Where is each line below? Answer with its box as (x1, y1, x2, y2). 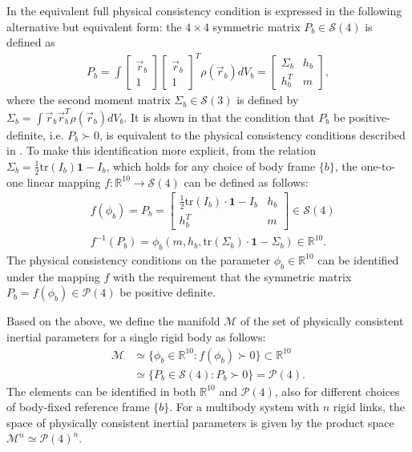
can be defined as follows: (184, 173, 309, 190)
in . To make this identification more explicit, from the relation (6, 142, 316, 159)
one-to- (361, 157, 396, 174)
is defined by (236, 91, 299, 108)
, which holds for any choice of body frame (106, 157, 316, 174)
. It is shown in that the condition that (123, 108, 315, 125)
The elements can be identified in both (6, 382, 196, 399)
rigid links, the (333, 398, 405, 415)
